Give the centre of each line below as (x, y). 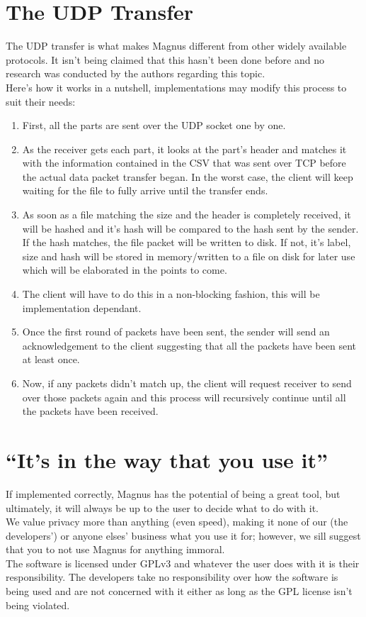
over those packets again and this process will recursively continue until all (184, 397)
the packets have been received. (90, 411)
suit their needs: (41, 101)
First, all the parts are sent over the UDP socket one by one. (154, 125)
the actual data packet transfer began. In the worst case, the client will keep (188, 176)
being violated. (38, 605)
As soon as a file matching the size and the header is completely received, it (187, 215)
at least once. (51, 359)
